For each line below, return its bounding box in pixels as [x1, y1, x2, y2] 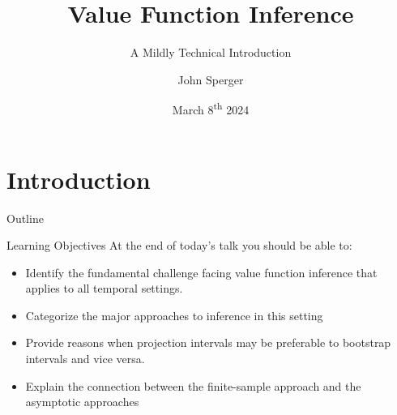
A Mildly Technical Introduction [130, 44, 292, 61]
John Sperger [177, 71, 244, 88]
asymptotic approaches [25, 393, 139, 410]
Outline [6, 209, 44, 226]
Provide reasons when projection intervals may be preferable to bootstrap [25, 334, 391, 351]
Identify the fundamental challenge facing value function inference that [25, 263, 378, 280]
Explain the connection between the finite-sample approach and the [25, 377, 361, 394]
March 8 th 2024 [172, 99, 250, 118]
